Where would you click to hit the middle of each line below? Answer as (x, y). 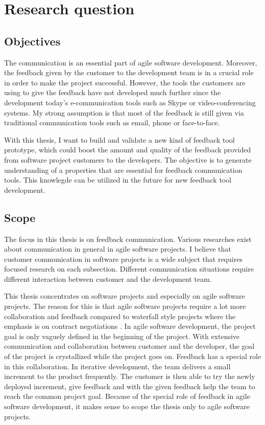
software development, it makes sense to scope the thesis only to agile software (127, 406)
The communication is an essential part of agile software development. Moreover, (131, 62)
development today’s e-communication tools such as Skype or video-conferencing (130, 102)
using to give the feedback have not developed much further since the (113, 92)
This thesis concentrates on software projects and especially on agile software (125, 296)
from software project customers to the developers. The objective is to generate (128, 159)
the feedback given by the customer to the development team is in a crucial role (129, 72)
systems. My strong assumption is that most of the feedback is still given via (124, 112)
